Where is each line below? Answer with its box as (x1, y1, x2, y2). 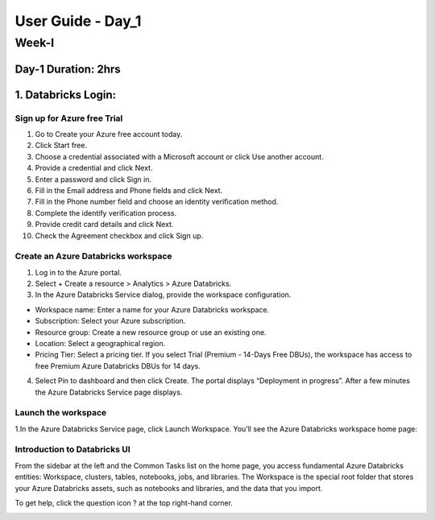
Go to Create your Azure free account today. (35, 129, 183, 138)
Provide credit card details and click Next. (35, 220, 174, 229)
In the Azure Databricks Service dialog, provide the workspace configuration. (35, 290, 292, 299)
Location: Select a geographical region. (35, 338, 166, 348)
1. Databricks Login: (14, 88, 117, 101)
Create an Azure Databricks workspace (14, 250, 172, 262)
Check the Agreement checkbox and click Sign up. (35, 230, 204, 241)
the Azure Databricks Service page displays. (35, 387, 183, 397)
